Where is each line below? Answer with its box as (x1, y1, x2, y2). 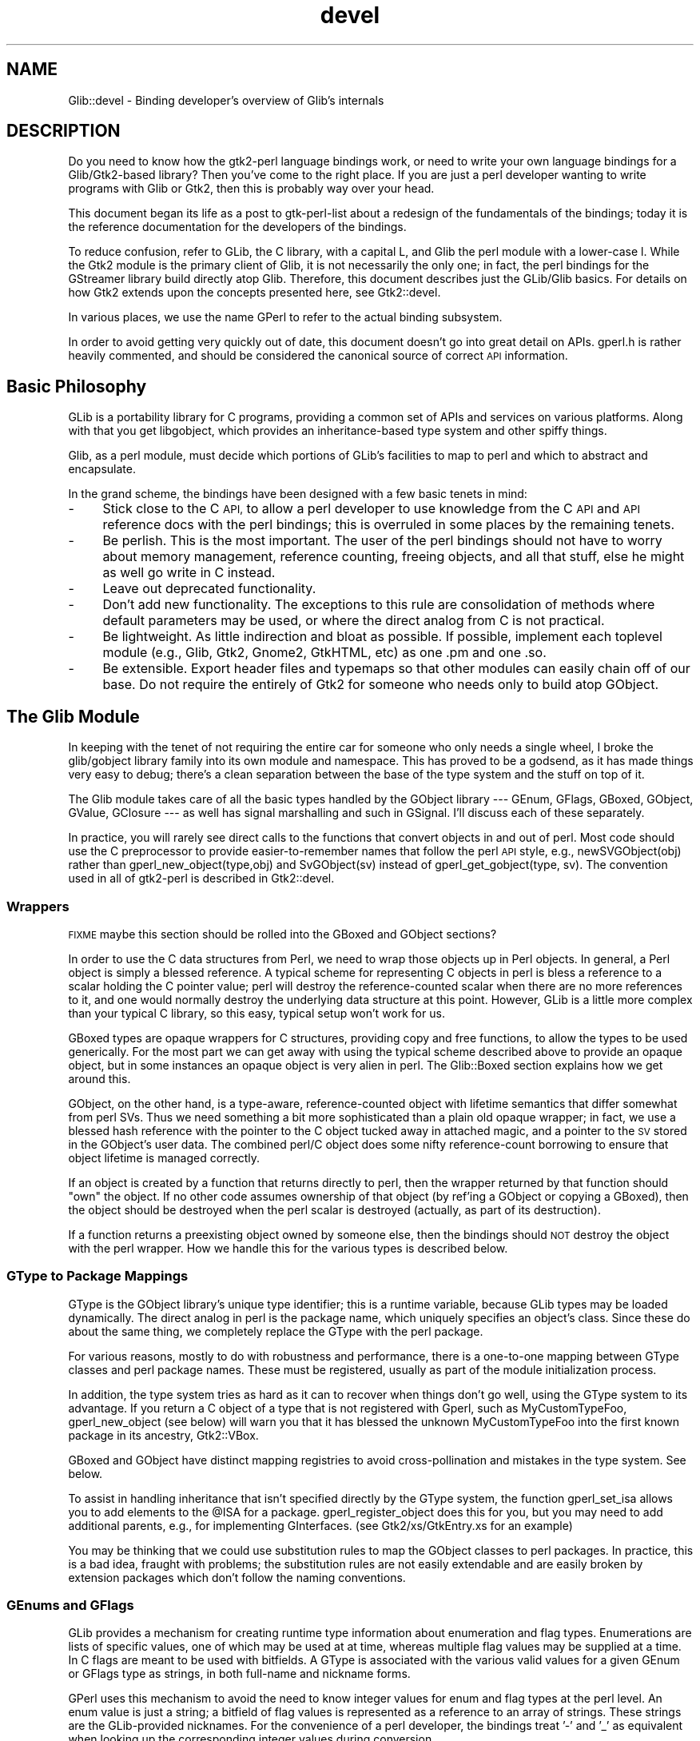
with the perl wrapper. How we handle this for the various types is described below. (68, 1241, 508, 1255)
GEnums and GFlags (6, 1597, 134, 1613)
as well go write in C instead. (102, 564, 276, 581)
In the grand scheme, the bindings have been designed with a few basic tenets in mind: (68, 487, 527, 501)
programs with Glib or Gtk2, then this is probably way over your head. (68, 181, 435, 196)
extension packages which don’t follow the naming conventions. (68, 1570, 406, 1584)
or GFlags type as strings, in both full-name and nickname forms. (68, 1667, 411, 1681)
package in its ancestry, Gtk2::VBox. (68, 1428, 259, 1442)
